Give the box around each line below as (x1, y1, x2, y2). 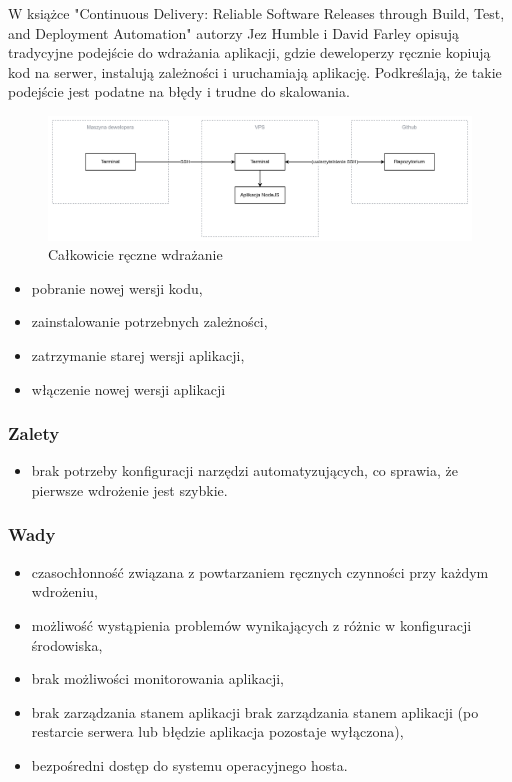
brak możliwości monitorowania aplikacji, (31, 668, 284, 689)
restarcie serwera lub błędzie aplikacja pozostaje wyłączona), (31, 721, 404, 742)
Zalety (8, 421, 60, 446)
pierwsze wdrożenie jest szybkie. (31, 479, 228, 500)
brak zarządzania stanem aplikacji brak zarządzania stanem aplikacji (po (31, 701, 479, 722)
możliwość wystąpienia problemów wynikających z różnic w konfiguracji (31, 614, 472, 635)
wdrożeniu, (31, 581, 98, 602)
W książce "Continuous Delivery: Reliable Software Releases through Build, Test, (8, 3, 505, 23)
